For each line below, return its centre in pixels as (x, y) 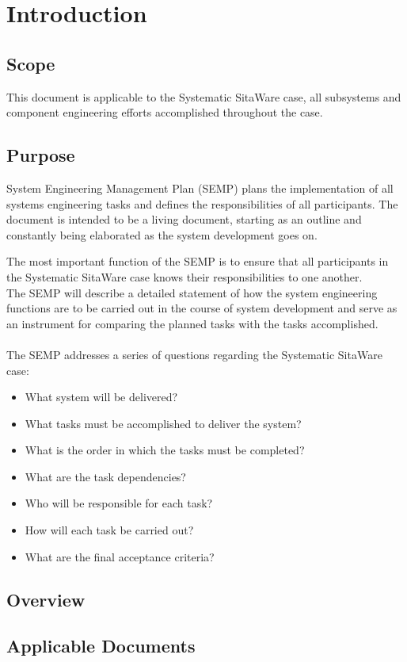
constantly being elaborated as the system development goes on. (162, 234)
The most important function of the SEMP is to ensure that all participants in (198, 261)
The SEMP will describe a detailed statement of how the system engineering (192, 292)
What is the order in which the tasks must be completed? (165, 450)
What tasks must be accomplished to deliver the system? (163, 423)
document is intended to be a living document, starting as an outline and (184, 219)
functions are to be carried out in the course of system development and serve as (202, 308)
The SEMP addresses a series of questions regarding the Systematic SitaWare (194, 354)
